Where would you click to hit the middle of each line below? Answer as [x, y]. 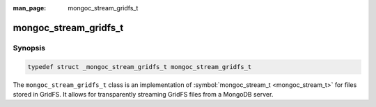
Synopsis [29, 48]
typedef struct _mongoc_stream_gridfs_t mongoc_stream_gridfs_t [140, 67]
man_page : [30, 8]
